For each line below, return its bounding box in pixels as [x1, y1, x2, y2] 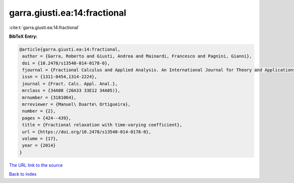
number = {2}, [22, 108, 56, 114]
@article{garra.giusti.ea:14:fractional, [19, 47, 121, 52]
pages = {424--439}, [22, 115, 72, 121]
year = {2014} [22, 143, 56, 148]
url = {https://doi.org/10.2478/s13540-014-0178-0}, [22, 129, 151, 134]
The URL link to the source [9, 162, 63, 168]
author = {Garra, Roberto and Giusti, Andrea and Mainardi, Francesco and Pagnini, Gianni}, [22, 53, 252, 59]
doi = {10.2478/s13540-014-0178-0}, [22, 60, 110, 66]
